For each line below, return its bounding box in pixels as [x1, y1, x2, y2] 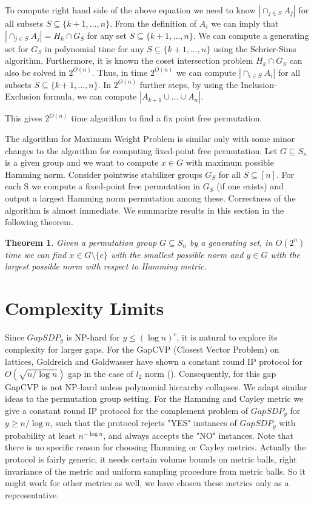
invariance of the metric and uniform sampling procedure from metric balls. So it [5, 464, 306, 477]
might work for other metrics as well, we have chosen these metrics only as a [5, 476, 289, 489]
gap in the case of [68, 367, 133, 379]
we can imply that [211, 17, 279, 29]
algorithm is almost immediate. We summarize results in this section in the [5, 203, 284, 216]
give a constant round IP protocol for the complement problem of [5, 404, 248, 416]
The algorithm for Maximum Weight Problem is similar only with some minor [5, 132, 295, 144]
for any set [87, 29, 127, 41]
